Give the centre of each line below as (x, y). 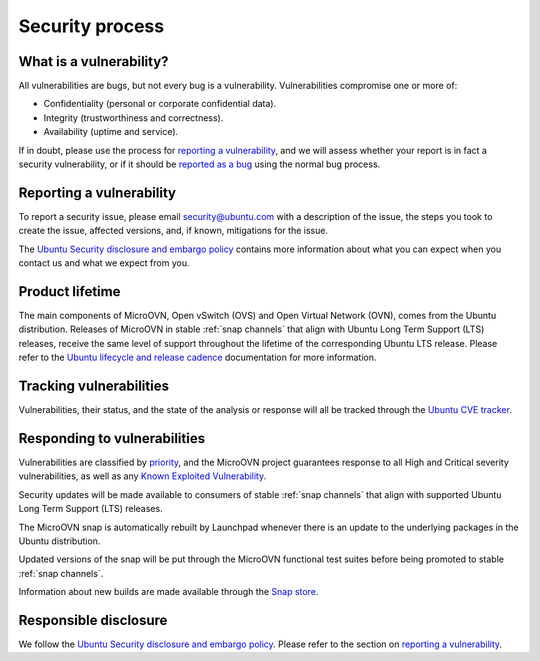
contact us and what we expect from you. (104, 263)
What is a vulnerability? (93, 61)
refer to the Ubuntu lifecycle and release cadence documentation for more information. (197, 357)
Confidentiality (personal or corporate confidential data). (160, 104)
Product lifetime (69, 291)
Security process (91, 26)
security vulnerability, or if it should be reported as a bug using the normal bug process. (199, 164)
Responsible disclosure (93, 620)
